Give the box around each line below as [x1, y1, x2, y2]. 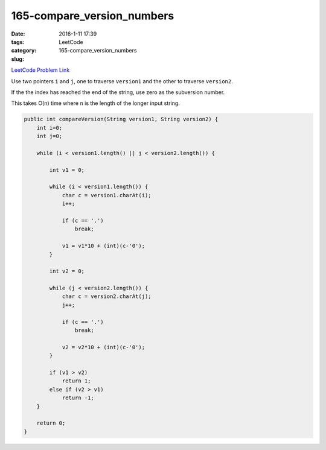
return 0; [36, 420, 66, 426]
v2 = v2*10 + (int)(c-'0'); [62, 344, 145, 350]
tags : [11, 38, 25, 45]
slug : [11, 55, 24, 63]
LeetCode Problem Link [11, 66, 70, 74]
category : [11, 47, 37, 54]
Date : [11, 30, 25, 37]
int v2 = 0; [49, 268, 85, 274]
